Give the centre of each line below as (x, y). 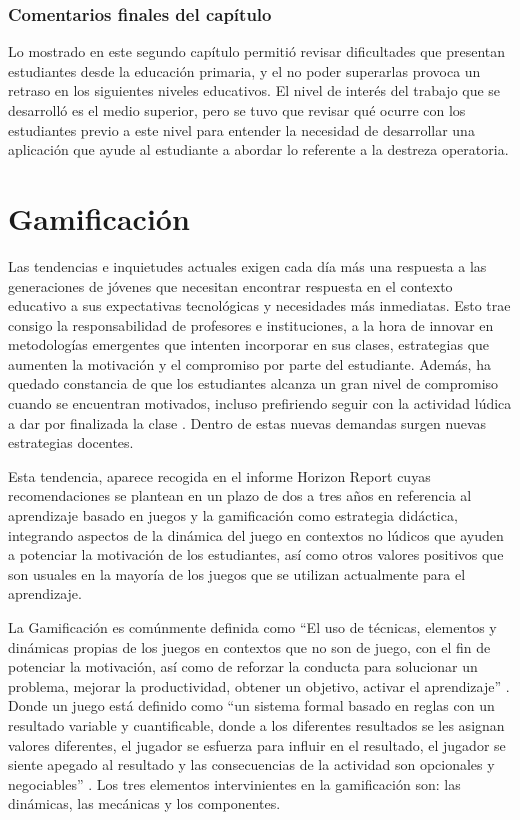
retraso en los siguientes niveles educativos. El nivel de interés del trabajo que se (254, 90)
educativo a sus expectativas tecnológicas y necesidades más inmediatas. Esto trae (259, 305)
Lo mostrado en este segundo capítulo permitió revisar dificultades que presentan (257, 51)
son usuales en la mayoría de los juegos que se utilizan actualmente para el (237, 573)
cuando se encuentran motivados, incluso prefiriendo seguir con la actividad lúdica (260, 403)
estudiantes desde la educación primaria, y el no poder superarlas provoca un (244, 70)
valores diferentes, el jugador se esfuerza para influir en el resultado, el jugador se (257, 744)
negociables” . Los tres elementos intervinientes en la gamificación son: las (234, 783)
